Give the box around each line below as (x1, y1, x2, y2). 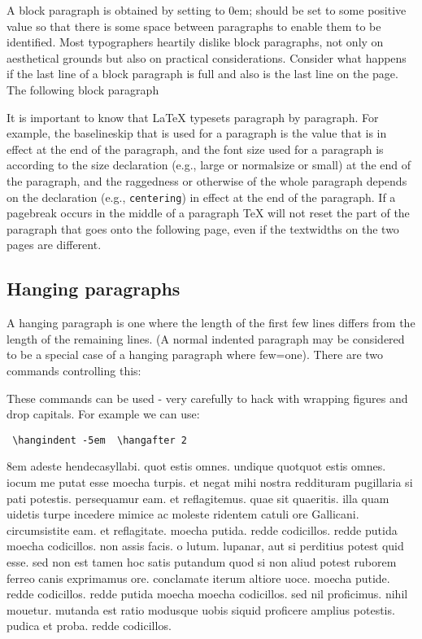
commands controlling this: (7, 361, 141, 379)
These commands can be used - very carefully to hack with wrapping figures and (7, 389, 408, 406)
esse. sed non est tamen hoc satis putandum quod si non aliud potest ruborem (7, 553, 397, 570)
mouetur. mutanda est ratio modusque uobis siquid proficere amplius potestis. (7, 601, 395, 618)
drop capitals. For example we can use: (7, 405, 200, 422)
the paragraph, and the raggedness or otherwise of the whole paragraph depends (7, 172, 407, 189)
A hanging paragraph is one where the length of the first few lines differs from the (7, 314, 415, 331)
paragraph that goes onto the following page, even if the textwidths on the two (7, 220, 399, 237)
